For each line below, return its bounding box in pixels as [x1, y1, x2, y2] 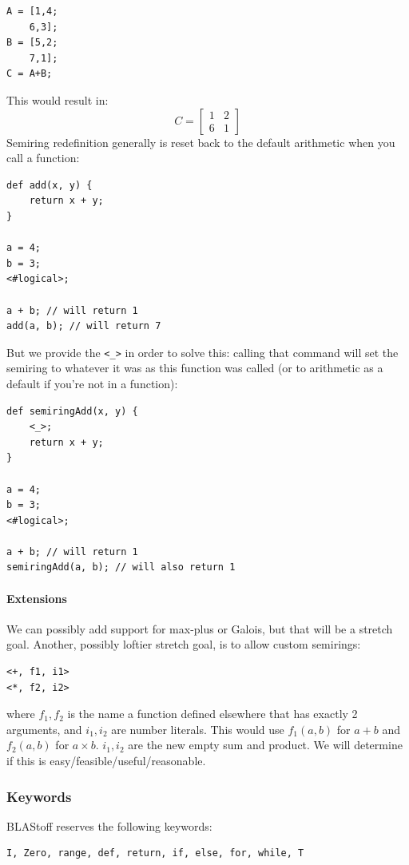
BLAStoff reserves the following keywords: [6, 817, 212, 834]
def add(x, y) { [6, 179, 93, 191]
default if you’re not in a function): [6, 375, 178, 391]
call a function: [6, 149, 80, 166]
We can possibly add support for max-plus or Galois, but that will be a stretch [6, 620, 393, 637]
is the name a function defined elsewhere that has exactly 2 [67, 705, 358, 722]
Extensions [6, 589, 67, 606]
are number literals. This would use [111, 720, 284, 737]
